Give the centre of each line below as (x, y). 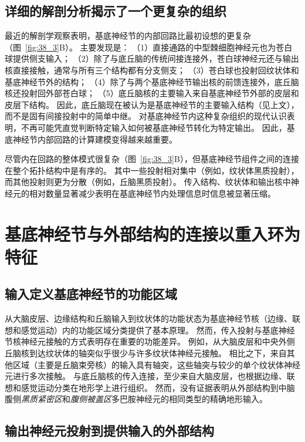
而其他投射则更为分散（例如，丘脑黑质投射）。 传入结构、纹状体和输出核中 (148, 182)
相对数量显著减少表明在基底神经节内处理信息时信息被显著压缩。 (152, 193)
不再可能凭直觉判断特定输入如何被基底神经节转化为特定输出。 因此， (154, 127)
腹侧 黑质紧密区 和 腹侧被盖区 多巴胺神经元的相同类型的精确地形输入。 (136, 399)
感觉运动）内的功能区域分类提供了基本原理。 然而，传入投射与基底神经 (158, 330)
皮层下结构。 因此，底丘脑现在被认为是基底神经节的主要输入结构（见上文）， (152, 104)
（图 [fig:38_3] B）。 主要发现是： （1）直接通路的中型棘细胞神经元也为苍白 (149, 47)
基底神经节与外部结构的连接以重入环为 (153, 233)
